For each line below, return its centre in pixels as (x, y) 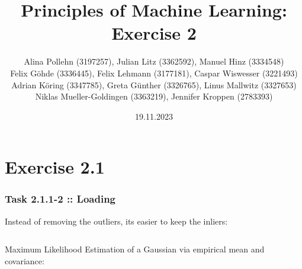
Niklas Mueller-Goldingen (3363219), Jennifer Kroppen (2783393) (154, 96)
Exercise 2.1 (55, 167)
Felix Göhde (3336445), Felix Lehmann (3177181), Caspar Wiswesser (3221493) (154, 73)
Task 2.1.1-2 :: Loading (60, 199)
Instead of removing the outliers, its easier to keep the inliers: (116, 221)
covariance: (25, 260)
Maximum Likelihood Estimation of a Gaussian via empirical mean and (135, 249)
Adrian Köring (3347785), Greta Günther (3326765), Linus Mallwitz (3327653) (154, 84)
